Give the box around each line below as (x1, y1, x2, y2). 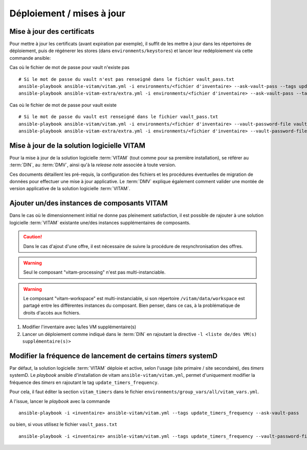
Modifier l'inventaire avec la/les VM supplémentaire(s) (22, 324, 137, 330)
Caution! (23, 234, 42, 240)
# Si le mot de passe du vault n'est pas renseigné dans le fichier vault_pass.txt (18, 76, 235, 82)
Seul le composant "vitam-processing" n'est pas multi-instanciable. (23, 269, 166, 276)
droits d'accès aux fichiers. (23, 309, 81, 316)
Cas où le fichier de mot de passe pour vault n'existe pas (9, 64, 130, 71)
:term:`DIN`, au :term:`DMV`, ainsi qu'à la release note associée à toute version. (9, 162, 177, 168)
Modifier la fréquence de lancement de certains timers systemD (9, 351, 217, 360)
